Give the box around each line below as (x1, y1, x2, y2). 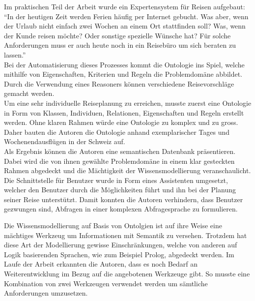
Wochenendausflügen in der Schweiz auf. (4, 136, 125, 147)
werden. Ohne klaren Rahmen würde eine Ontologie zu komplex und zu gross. (4, 117, 238, 127)
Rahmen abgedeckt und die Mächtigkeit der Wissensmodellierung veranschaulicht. (4, 165, 251, 176)
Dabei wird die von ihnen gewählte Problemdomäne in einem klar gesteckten (4, 155, 235, 166)
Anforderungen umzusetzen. (4, 288, 88, 298)
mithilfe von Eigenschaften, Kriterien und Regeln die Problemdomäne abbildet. (4, 69, 242, 79)
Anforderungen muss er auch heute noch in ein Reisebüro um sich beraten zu (4, 40, 236, 50)
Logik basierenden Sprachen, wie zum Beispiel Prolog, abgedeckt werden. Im (4, 249, 234, 259)
